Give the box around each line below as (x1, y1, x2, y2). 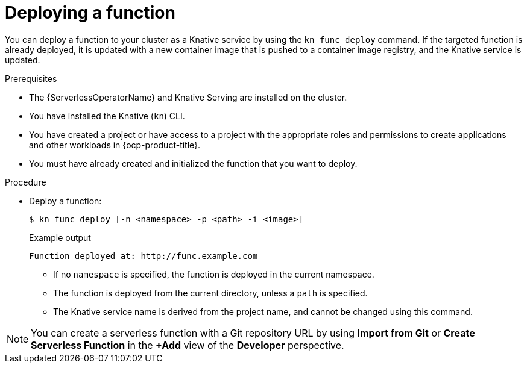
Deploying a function (5, 2, 175, 23)
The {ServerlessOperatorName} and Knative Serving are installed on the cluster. (29, 92, 347, 102)
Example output (29, 232, 91, 243)
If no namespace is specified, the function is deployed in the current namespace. (53, 269, 374, 279)
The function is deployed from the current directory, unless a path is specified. (53, 287, 368, 298)
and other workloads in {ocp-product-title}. (29, 139, 201, 150)
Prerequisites (5, 73, 57, 84)
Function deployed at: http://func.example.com (29, 251, 258, 261)
